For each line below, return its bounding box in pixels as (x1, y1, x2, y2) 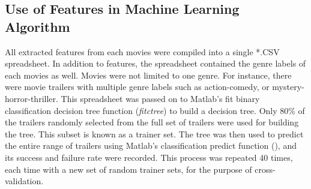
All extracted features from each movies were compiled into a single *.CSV (5, 45, 280, 58)
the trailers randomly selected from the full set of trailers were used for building (5, 116, 299, 128)
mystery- (272, 80, 304, 93)
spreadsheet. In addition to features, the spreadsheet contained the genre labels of (5, 57, 306, 70)
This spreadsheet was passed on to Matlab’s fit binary (61, 92, 260, 104)
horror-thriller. (5, 92, 58, 104)
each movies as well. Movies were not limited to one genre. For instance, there (5, 68, 292, 81)
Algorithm (5, 17, 70, 35)
